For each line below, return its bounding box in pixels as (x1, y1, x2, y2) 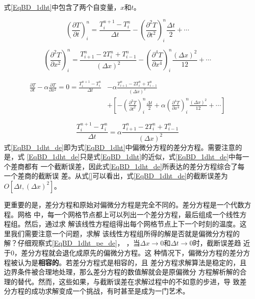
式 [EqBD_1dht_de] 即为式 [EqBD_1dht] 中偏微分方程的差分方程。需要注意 (4, 142, 235, 152)
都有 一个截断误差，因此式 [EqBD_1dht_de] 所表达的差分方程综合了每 (24, 161, 245, 171)
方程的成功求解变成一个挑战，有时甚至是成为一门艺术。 (10, 286, 189, 296)
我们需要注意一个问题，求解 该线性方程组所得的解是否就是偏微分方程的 (10, 228, 240, 238)
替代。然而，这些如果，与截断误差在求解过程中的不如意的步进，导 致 (17, 276, 240, 286)
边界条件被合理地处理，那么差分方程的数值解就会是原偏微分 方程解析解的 (4, 267, 240, 277)
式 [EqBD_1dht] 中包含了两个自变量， (4, 2, 121, 12)
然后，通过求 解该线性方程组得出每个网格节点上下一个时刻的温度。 (24, 219, 240, 229)
